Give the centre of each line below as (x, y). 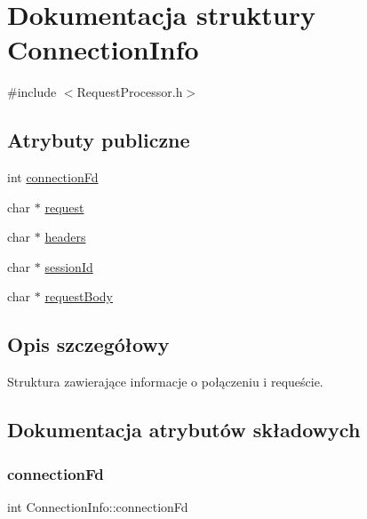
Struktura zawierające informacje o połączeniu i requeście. (165, 382)
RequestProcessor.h (130, 92)
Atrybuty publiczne (99, 140)
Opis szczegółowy (88, 344)
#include (32, 92)
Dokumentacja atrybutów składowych (184, 430)
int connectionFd (53, 177)
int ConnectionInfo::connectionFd (98, 506)
